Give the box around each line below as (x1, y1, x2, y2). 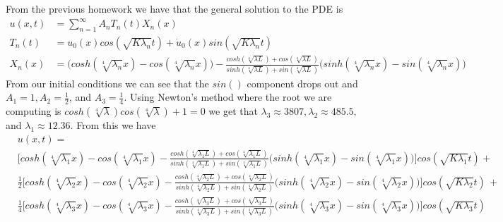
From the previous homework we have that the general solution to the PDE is (6, 1, 343, 16)
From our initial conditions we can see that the (6, 75, 209, 90)
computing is (6, 104, 61, 118)
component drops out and (247, 75, 358, 90)
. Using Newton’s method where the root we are (124, 90, 332, 104)
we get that (208, 104, 258, 118)
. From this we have (70, 118, 156, 132)
